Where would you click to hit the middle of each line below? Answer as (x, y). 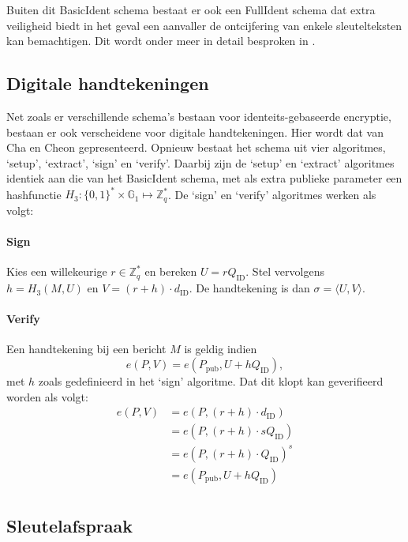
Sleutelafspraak (69, 526)
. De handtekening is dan (249, 288)
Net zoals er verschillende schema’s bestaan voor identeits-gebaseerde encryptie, (199, 116)
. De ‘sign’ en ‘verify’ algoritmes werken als (272, 194)
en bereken (171, 271)
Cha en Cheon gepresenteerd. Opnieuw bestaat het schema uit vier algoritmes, (196, 147)
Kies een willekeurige (57, 271)
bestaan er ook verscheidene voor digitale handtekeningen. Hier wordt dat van (195, 132)
